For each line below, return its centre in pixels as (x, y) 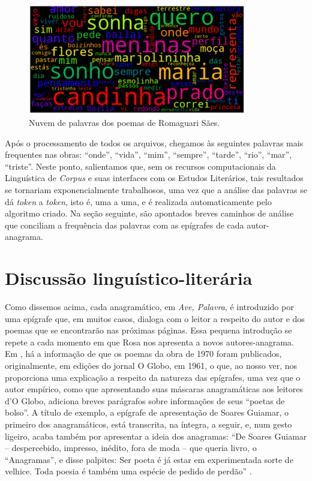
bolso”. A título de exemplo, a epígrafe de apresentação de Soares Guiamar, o (147, 412)
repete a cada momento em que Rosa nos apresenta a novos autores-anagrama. (149, 342)
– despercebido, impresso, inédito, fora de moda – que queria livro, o (131, 448)
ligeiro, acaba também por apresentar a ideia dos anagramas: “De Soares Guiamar (156, 436)
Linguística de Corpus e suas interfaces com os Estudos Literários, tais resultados (154, 178)
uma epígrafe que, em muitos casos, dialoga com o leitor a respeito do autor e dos (155, 318)
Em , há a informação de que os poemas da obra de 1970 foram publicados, (143, 354)
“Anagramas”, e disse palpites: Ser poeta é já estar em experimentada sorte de (149, 459)
